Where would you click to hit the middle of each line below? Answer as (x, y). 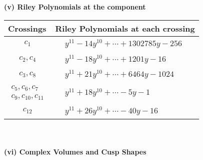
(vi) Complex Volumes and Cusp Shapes (75, 152)
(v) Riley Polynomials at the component (75, 7)
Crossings (27, 28)
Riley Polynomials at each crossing (125, 28)
